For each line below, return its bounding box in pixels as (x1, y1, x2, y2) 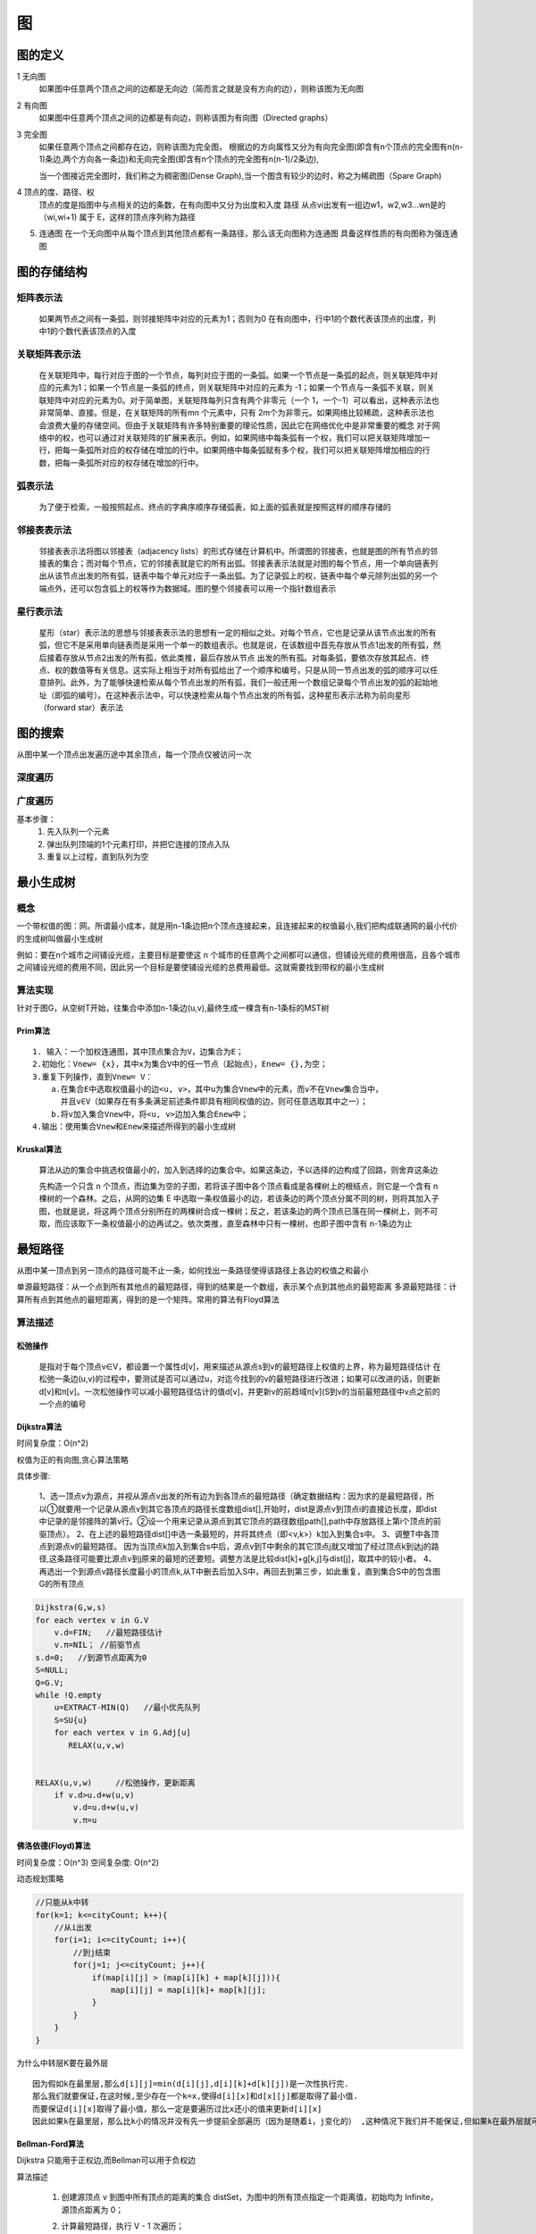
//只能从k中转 (35, 1897, 89, 1908)
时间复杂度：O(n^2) (16, 1438, 89, 1449)
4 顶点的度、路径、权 (16, 187, 95, 197)
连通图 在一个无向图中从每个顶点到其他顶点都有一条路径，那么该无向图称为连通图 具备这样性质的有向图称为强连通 (38, 228, 458, 239)
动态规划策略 (16, 1873, 64, 1885)
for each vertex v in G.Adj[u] (54, 1727, 191, 1738)
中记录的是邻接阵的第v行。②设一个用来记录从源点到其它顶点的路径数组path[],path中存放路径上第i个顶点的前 (38, 1516, 441, 1527)
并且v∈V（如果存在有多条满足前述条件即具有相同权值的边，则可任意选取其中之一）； (60, 1096, 368, 1107)
